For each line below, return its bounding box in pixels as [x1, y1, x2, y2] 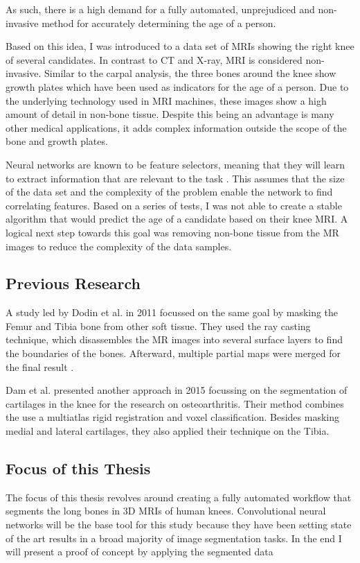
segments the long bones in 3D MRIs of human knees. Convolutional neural [6, 503, 326, 518]
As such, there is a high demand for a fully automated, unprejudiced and [6, 2, 315, 16]
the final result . [6, 359, 74, 374]
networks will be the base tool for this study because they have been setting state [6, 517, 352, 532]
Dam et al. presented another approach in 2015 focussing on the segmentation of [6, 383, 348, 397]
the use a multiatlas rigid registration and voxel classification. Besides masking [6, 410, 339, 424]
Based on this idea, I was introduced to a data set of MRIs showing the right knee [6, 39, 354, 53]
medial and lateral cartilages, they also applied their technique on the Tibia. [6, 424, 330, 438]
